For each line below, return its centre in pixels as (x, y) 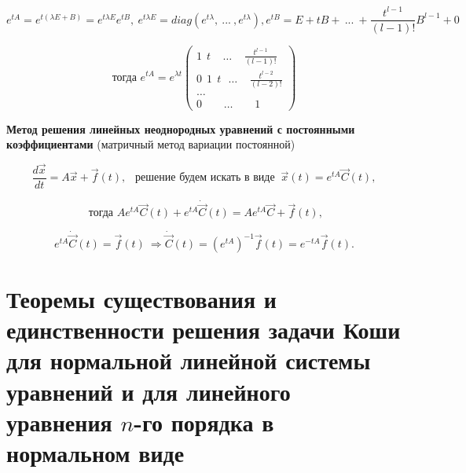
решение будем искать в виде (205, 178)
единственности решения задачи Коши (204, 330)
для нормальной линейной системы (189, 360)
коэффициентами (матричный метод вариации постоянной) (151, 144)
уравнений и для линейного (149, 391)
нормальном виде (95, 453)
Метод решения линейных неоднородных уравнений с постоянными (181, 128)
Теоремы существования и (141, 299)
